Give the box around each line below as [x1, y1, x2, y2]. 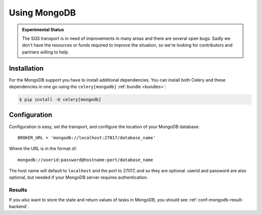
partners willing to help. [22, 49, 69, 55]
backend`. [9, 203, 29, 209]
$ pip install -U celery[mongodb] [19, 97, 101, 102]
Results [9, 187, 28, 194]
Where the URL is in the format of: [9, 146, 77, 151]
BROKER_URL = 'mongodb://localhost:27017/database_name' [17, 135, 156, 140]
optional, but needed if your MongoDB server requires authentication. [9, 175, 148, 181]
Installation [9, 64, 44, 72]
